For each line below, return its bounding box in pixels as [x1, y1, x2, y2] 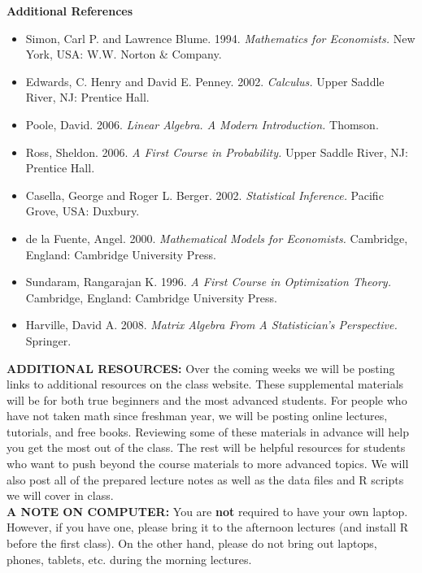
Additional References [7, 2, 133, 19]
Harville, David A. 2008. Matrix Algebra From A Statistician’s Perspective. [25, 316, 398, 333]
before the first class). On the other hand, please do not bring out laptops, [7, 535, 377, 552]
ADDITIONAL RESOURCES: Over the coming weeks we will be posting [7, 359, 395, 376]
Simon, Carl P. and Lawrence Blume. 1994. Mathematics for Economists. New [25, 29, 415, 46]
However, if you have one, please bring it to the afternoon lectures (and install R [7, 519, 409, 536]
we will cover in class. [7, 487, 114, 504]
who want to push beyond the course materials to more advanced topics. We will [7, 455, 409, 472]
